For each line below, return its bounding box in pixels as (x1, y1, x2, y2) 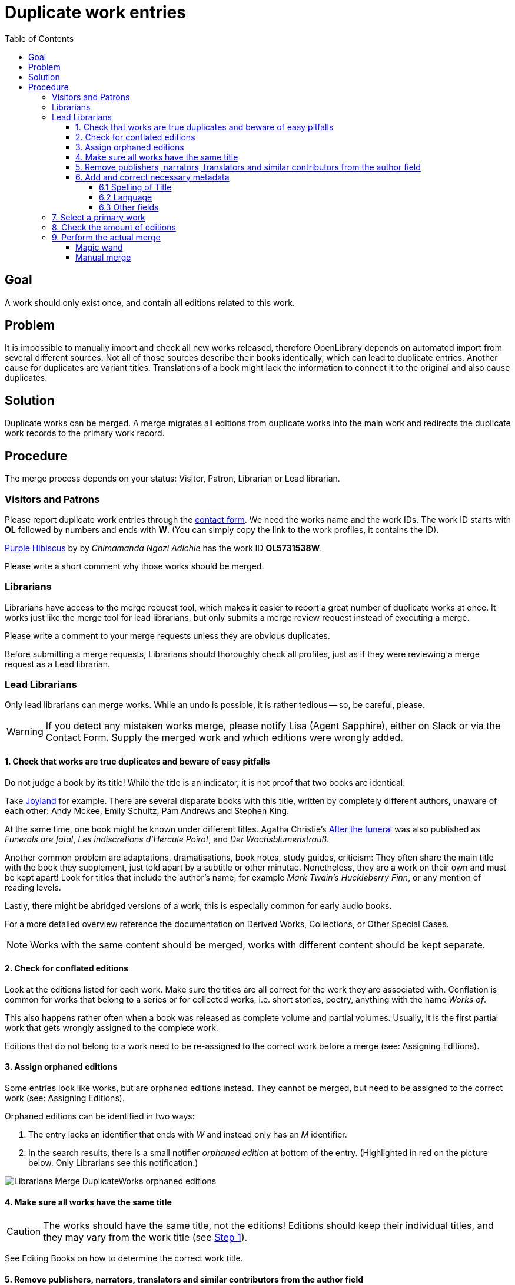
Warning (6, 726, 44, 738)
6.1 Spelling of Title (99, 182, 172, 192)
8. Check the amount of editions (52, 222, 176, 232)
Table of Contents (5, 33, 74, 44)
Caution (6, 1225, 41, 1238)
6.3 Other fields (99, 202, 159, 212)
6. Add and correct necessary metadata (75, 172, 230, 182)
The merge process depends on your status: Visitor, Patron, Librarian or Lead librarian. (5, 473, 340, 484)
